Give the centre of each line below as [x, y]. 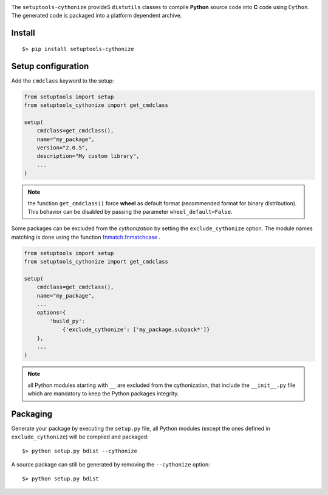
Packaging [32, 414]
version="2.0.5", [63, 148]
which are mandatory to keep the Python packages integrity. [103, 394]
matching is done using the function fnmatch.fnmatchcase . [86, 237]
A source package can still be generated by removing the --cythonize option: [111, 465]
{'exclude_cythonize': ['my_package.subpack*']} [136, 330]
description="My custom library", [88, 156]
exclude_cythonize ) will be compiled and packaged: [80, 437]
